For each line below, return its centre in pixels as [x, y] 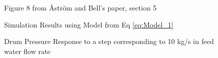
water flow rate [27, 51]
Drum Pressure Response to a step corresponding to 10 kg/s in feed [109, 41]
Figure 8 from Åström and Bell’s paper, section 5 [80, 7]
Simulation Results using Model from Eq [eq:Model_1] [89, 24]
